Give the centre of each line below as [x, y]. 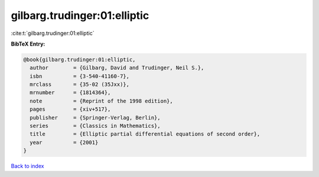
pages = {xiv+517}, [70, 109]
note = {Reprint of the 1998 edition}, [102, 101]
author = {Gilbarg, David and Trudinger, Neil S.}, [117, 68]
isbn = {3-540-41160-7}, [80, 76]
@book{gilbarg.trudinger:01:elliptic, [79, 59]
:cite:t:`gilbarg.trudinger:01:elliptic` [53, 33]
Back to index [27, 166]
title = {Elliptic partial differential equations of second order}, [145, 134]
